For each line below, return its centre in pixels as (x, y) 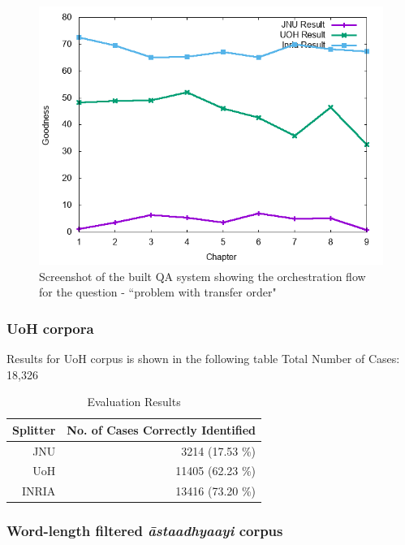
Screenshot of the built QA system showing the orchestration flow (202, 276)
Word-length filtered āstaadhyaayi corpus (145, 531)
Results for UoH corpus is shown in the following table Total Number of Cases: (203, 358)
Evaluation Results (134, 402)
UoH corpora (50, 328)
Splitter (34, 429)
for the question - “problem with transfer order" (158, 292)
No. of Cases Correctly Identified (162, 429)
